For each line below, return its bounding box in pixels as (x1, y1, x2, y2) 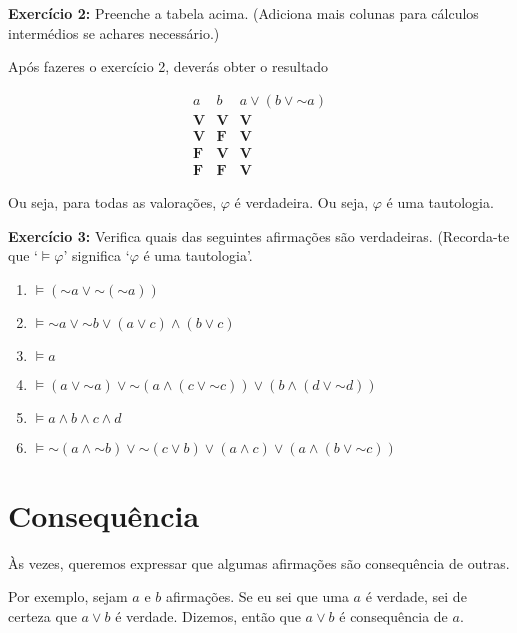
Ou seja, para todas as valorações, (8, 191, 217, 212)
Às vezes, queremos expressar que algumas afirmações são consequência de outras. (8, 552, 510, 573)
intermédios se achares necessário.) (8, 22, 220, 43)
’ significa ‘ (63, 245, 130, 266)
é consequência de (339, 606, 448, 627)
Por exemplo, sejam (8, 586, 128, 607)
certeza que (8, 606, 77, 627)
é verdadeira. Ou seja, (234, 191, 369, 212)
